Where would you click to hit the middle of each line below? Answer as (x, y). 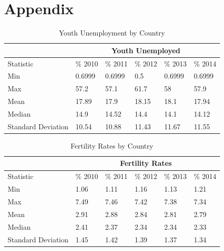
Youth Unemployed (146, 50)
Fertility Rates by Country (112, 145)
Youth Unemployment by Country (112, 33)
